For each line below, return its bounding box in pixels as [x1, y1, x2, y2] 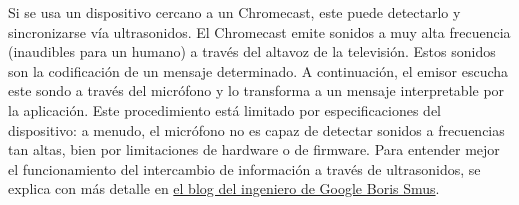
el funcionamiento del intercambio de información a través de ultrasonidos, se [8, 158, 481, 179]
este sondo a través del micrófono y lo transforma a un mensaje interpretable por [8, 80, 505, 101]
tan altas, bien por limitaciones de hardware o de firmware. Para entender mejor [8, 139, 500, 160]
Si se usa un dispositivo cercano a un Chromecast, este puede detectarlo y [8, 2, 461, 22]
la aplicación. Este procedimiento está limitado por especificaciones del [8, 99, 442, 120]
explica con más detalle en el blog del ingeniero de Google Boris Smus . [8, 178, 440, 199]
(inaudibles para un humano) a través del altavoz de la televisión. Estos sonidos [8, 41, 496, 62]
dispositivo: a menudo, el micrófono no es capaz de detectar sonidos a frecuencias [8, 119, 505, 140]
